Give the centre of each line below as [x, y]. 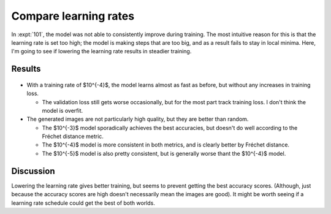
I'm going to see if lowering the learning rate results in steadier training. [101, 52]
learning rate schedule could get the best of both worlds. [83, 203]
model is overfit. [62, 110]
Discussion [33, 171]
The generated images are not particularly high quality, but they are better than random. [138, 119]
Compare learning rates [73, 16]
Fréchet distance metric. [73, 136]
